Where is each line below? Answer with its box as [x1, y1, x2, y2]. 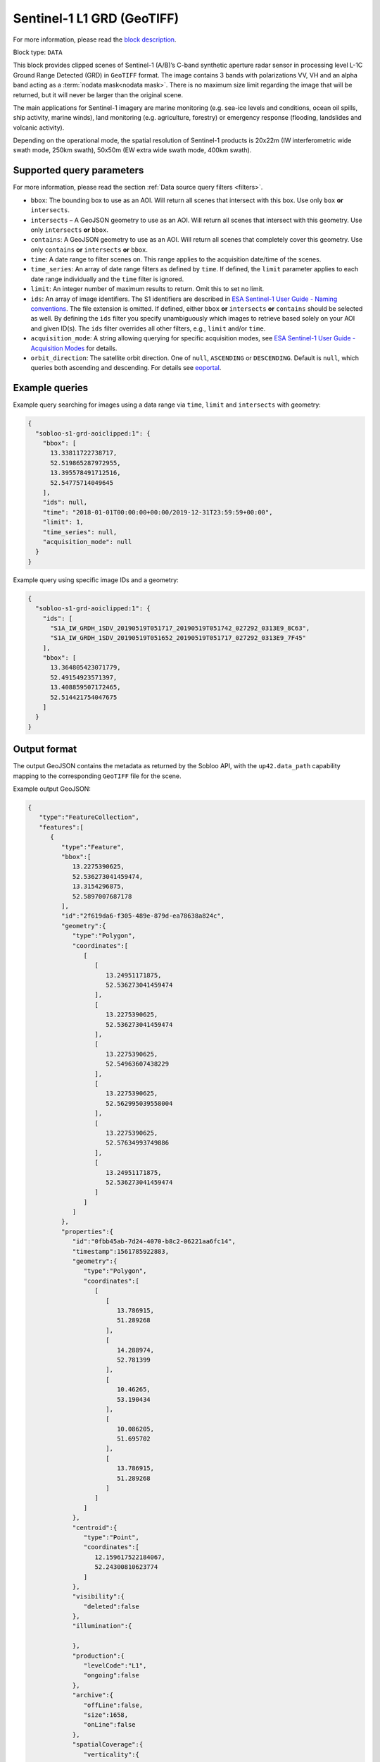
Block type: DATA [13, 48, 63, 56]
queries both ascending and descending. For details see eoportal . [30, 364, 222, 372]
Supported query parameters [13, 164, 144, 176]
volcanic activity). [13, 123, 65, 132]
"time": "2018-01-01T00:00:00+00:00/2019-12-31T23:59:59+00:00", [42, 508, 273, 516]
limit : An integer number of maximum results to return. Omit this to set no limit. [30, 285, 265, 293]
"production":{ [72, 1651, 125, 1660]
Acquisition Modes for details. [30, 344, 118, 352]
